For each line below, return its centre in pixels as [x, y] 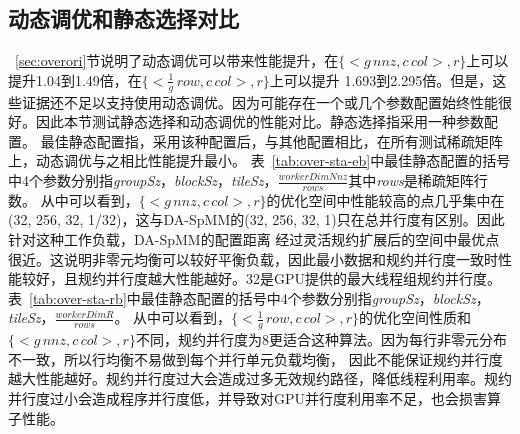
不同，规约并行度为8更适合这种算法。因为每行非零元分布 [321, 339]
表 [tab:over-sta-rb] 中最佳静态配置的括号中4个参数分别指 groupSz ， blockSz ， [249, 297]
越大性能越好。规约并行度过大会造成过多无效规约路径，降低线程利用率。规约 [260, 378]
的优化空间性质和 [415, 317]
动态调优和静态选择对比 [123, 18]
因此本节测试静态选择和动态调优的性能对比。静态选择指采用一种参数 [259, 121]
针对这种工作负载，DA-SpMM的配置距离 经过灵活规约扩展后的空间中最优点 [254, 239]
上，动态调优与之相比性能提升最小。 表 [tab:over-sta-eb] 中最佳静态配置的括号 [259, 160]
